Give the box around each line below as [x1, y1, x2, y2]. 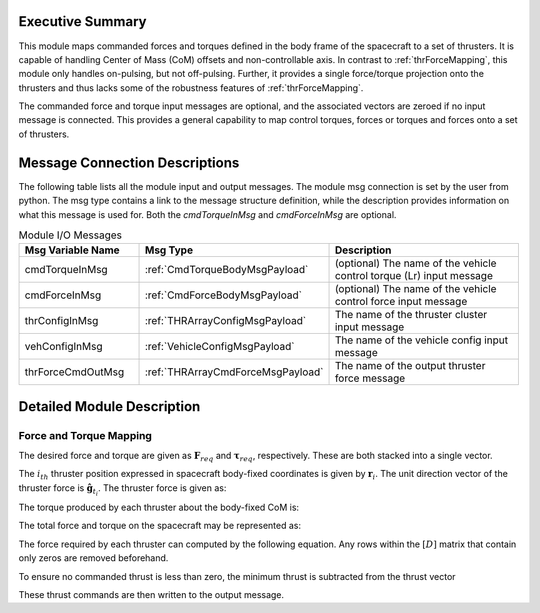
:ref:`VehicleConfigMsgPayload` [144, 340, 295, 354]
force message [334, 371, 406, 385]
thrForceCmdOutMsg [24, 365, 125, 379]
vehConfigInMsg [24, 340, 104, 354]
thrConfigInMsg [24, 314, 99, 328]
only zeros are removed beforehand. [18, 552, 169, 564]
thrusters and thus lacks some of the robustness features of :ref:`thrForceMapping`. [18, 81, 364, 94]
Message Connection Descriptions [18, 154, 240, 171]
